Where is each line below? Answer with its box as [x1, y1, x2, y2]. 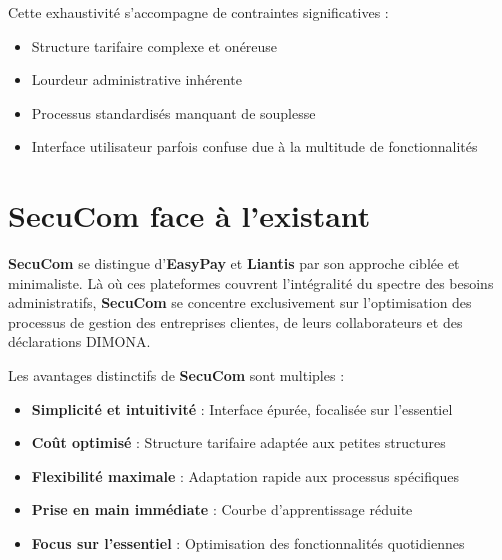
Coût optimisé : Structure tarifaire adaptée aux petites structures [31, 432, 446, 453]
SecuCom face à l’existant [8, 195, 371, 236]
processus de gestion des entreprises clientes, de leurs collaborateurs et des [8, 311, 463, 332]
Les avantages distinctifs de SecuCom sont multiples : [8, 365, 345, 386]
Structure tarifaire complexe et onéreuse [31, 35, 278, 56]
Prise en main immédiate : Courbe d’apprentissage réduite [31, 499, 413, 520]
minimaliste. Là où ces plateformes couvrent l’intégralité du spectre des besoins [8, 272, 494, 293]
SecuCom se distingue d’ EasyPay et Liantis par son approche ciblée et [8, 253, 460, 274]
